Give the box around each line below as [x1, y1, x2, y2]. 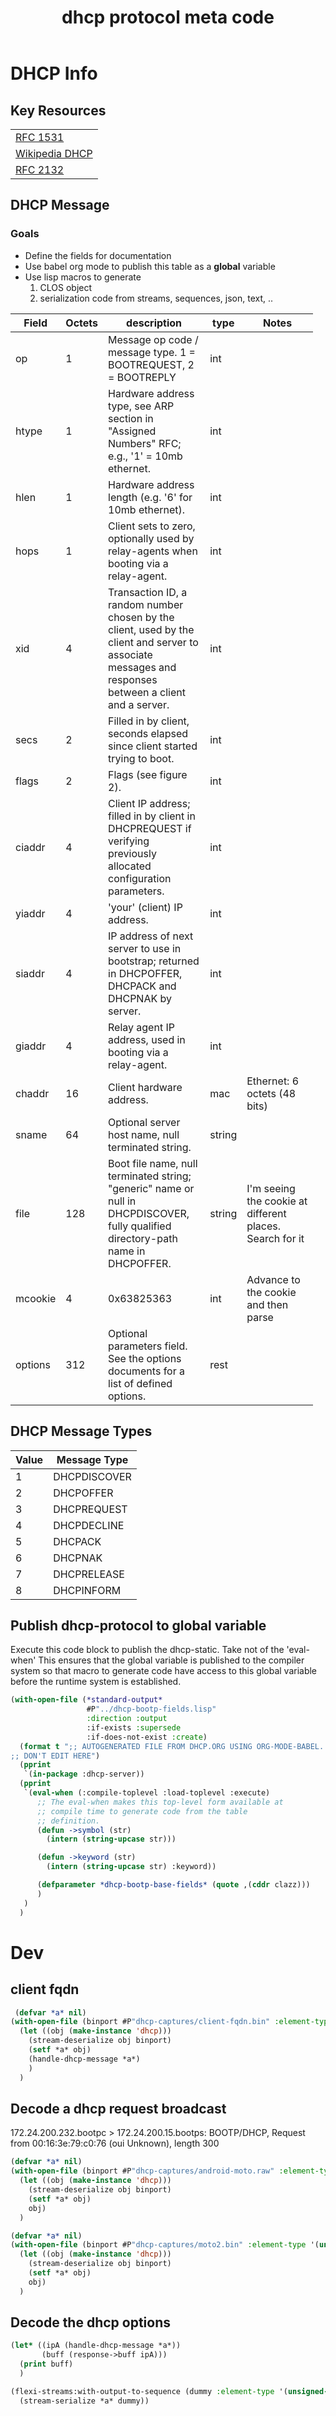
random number [108, 597, 184, 611]
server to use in [108, 941, 182, 955]
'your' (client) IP [108, 900, 183, 914]
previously [108, 846, 157, 860]
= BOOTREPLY [108, 370, 177, 384]
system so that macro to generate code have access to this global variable [10, 1665, 318, 1677]
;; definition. [36, 1816, 101, 1826]
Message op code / [108, 332, 199, 346]
